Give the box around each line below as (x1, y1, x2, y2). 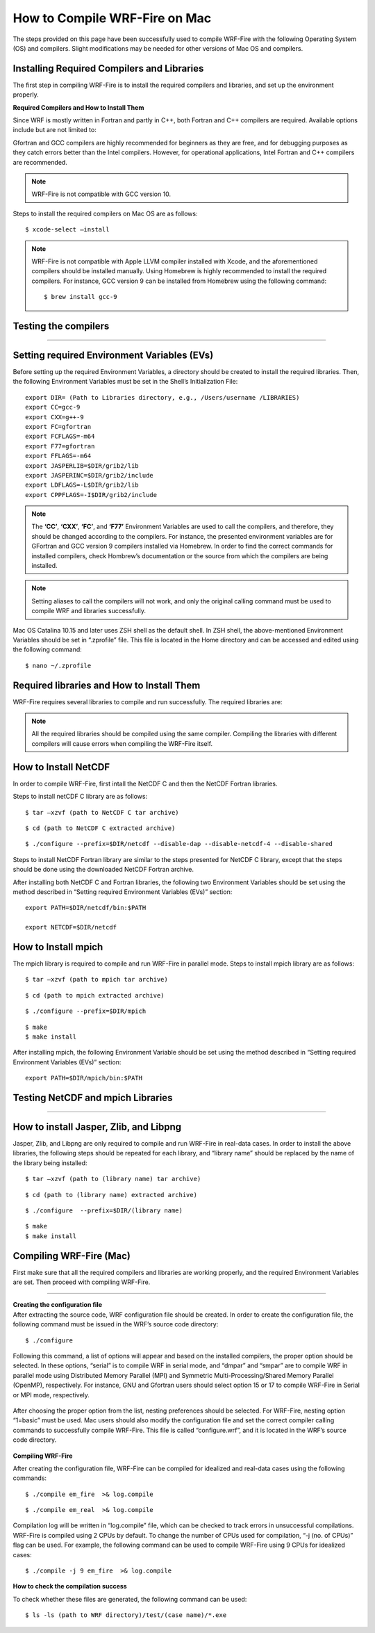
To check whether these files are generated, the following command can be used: (12, 1595, 247, 1603)
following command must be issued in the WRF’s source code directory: (12, 1320, 219, 1329)
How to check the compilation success (12, 1582, 128, 1591)
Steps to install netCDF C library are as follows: (12, 793, 148, 801)
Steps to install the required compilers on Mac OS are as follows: (12, 209, 198, 218)
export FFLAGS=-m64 (25, 452, 92, 460)
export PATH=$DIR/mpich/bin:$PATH (25, 1074, 142, 1082)
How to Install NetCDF (12, 761, 110, 773)
